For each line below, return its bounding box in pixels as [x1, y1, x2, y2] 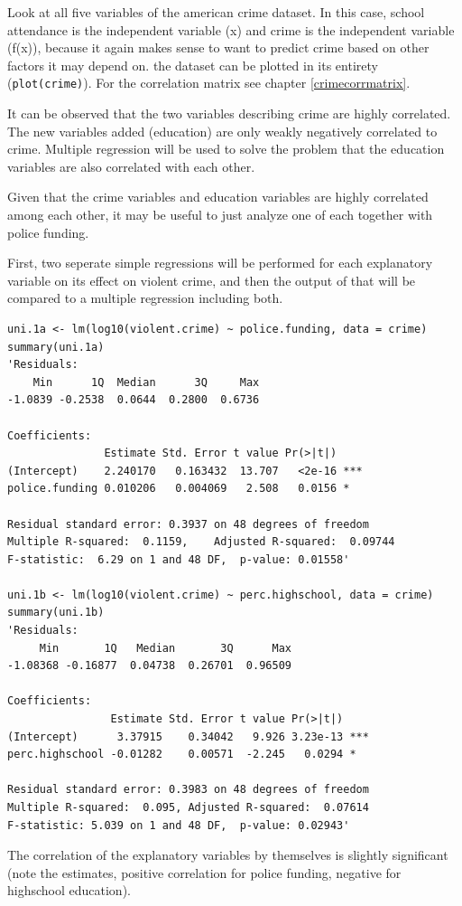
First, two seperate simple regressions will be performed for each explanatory [7, 253, 433, 272]
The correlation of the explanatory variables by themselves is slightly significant [7, 845, 448, 864]
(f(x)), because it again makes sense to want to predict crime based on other [7, 38, 430, 57]
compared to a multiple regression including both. [7, 288, 283, 307]
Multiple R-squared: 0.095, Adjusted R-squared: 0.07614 [7, 801, 369, 814]
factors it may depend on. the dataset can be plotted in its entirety [7, 55, 378, 74]
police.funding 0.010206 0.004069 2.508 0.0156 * [7, 482, 350, 495]
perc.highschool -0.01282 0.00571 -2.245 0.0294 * [7, 748, 356, 761]
